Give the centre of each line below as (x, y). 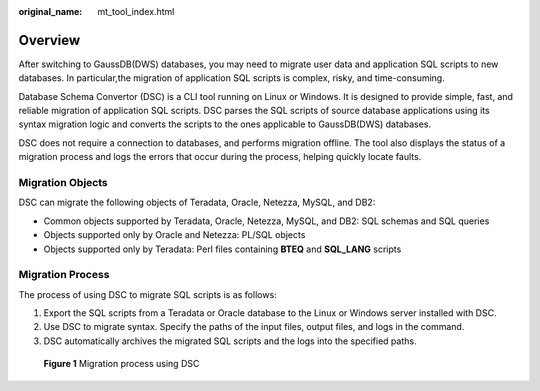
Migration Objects (63, 183)
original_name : (50, 11)
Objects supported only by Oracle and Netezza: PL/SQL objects (174, 235)
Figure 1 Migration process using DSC (121, 364)
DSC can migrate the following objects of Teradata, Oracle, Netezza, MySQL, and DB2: (197, 202)
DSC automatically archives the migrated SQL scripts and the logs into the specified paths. (230, 341)
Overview (49, 40)
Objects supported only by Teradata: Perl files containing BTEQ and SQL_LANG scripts (222, 249)
